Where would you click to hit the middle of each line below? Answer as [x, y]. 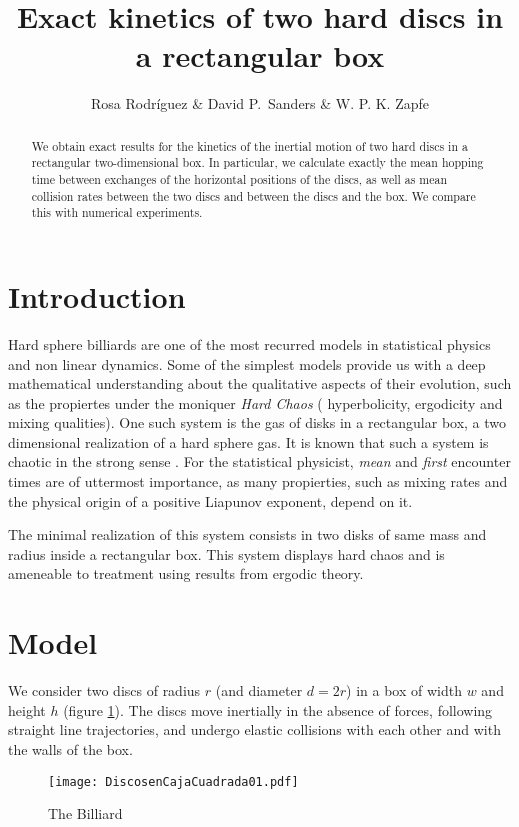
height [27, 709]
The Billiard [85, 813]
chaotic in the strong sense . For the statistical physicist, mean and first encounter [259, 461]
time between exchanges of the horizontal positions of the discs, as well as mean [239, 179]
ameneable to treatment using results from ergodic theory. [186, 573]
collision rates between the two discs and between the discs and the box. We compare [253, 195]
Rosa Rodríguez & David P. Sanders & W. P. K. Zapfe [259, 103]
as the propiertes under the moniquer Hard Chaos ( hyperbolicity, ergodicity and [255, 402]
